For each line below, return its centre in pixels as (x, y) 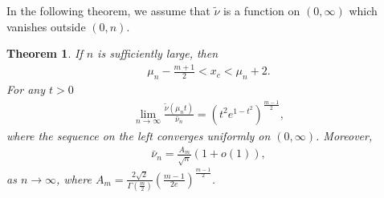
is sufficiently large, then (158, 53)
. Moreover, (344, 135)
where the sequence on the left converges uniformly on (139, 135)
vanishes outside (46, 26)
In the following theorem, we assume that (108, 10)
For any (26, 89)
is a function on (261, 10)
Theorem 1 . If (45, 53)
